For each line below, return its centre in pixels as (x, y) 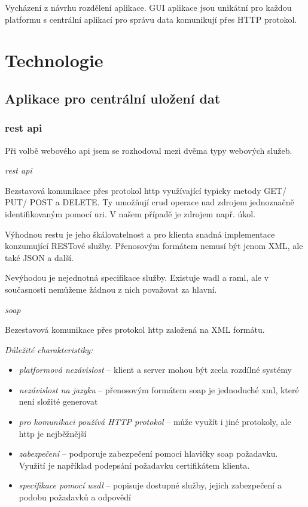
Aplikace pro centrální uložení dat (113, 98)
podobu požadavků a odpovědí (75, 497)
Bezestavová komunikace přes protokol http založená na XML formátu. (135, 330)
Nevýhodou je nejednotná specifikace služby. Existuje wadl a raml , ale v (137, 277)
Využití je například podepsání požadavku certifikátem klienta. (134, 465)
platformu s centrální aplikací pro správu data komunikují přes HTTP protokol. (151, 19)
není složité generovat (58, 401)
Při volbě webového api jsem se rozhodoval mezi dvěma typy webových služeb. (149, 150)
